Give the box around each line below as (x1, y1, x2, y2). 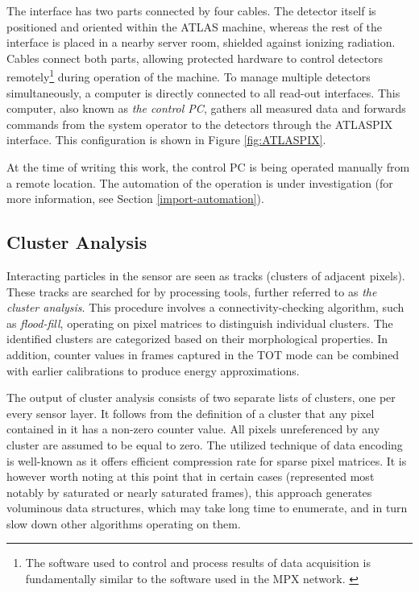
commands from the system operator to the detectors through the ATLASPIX (6, 115, 393, 132)
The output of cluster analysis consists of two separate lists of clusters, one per (6, 389, 396, 406)
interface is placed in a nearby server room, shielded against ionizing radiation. (6, 34, 396, 51)
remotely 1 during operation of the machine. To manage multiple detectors (6, 66, 371, 85)
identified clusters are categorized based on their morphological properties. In (6, 330, 388, 347)
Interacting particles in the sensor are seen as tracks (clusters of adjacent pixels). (6, 267, 405, 284)
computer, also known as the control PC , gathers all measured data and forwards (6, 100, 406, 117)
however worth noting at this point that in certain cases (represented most (6, 468, 375, 485)
